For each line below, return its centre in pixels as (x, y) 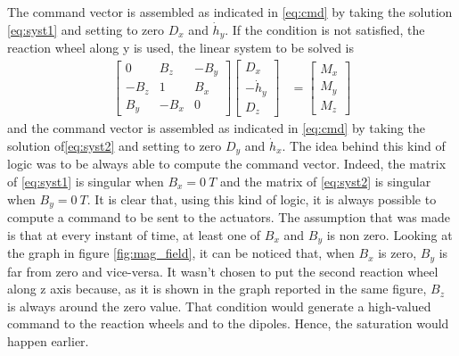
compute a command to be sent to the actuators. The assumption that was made (229, 217)
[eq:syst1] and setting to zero (86, 29)
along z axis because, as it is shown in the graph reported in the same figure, (217, 289)
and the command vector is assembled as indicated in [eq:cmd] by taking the (216, 128)
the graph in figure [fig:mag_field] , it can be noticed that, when (181, 253)
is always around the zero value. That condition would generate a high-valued (219, 306)
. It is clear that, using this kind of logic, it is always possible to (262, 199)
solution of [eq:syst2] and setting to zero (115, 145)
